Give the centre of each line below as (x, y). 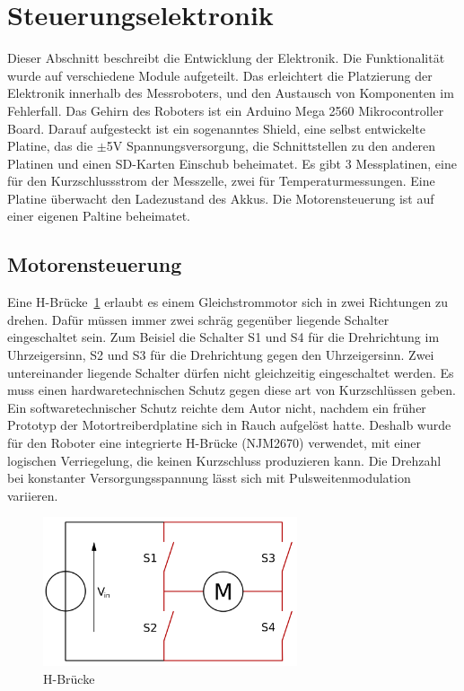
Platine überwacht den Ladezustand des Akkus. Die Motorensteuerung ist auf (221, 198)
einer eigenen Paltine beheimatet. (99, 216)
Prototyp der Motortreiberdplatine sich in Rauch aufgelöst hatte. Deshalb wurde (229, 425)
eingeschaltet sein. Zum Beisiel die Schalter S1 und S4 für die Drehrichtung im (223, 337)
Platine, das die (50, 146)
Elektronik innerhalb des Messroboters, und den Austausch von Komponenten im (231, 93)
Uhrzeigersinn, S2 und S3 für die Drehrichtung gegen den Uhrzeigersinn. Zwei (221, 355)
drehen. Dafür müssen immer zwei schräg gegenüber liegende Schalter (198, 319)
